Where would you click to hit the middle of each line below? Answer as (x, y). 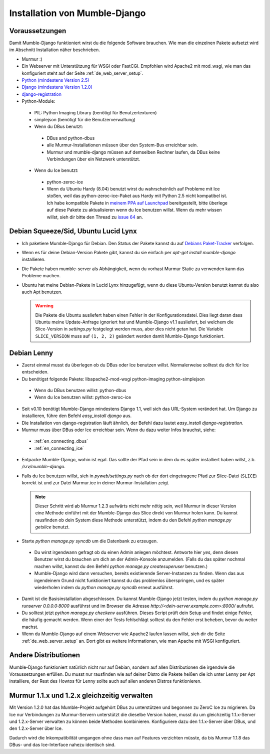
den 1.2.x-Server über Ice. (36, 728)
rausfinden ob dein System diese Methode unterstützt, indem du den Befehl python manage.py (133, 520)
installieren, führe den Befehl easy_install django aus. (77, 416)
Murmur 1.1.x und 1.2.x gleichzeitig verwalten (81, 696)
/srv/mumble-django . (44, 467)
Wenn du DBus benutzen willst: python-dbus (80, 390)
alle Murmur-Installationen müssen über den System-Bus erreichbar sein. (122, 145)
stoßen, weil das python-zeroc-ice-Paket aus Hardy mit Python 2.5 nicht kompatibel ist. (137, 196)
